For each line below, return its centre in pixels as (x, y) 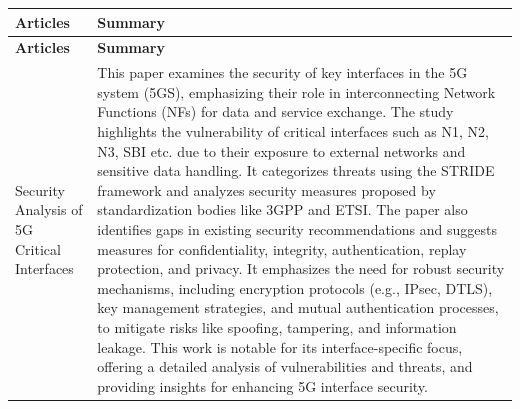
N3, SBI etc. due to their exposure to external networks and (281, 150)
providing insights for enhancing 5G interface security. (262, 385)
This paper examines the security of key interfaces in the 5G (282, 72)
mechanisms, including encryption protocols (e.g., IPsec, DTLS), (295, 287)
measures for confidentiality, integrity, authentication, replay (282, 248)
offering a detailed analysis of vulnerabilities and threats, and (285, 366)
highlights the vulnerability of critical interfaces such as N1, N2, (293, 130)
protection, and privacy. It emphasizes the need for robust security (301, 268)
